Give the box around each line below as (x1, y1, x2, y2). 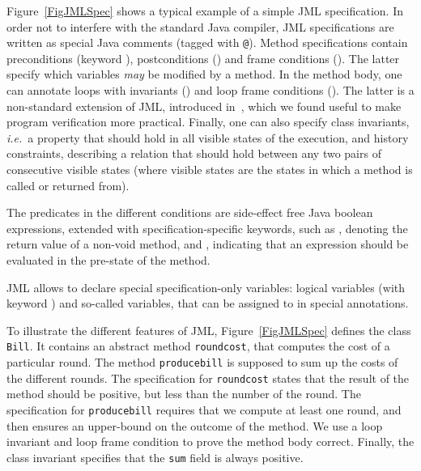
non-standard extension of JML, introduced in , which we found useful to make (6, 97, 402, 114)
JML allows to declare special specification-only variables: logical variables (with (6, 278, 406, 295)
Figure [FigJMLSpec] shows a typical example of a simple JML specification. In (6, 2, 403, 19)
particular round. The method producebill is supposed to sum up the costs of (6, 354, 398, 370)
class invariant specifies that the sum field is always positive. (6, 448, 304, 465)
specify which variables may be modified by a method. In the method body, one (6, 66, 402, 83)
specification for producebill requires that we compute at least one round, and (6, 401, 402, 418)
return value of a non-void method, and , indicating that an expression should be (6, 235, 409, 252)
